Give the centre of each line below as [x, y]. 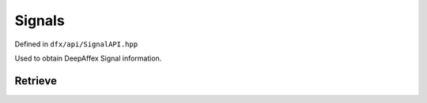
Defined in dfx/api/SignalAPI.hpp [76, 44]
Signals [40, 20]
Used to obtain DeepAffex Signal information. [88, 58]
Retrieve [36, 81]
